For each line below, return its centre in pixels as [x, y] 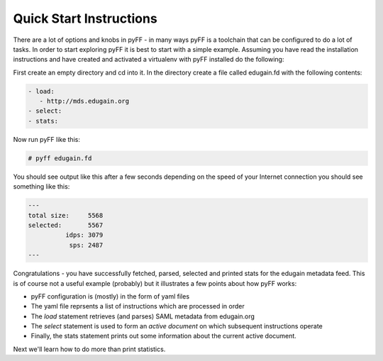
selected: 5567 [66, 225]
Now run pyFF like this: [47, 139]
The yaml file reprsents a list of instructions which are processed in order [138, 306]
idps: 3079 [84, 235]
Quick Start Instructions [85, 18]
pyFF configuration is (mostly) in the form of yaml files [110, 296]
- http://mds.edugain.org [84, 101]
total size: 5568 [66, 215]
